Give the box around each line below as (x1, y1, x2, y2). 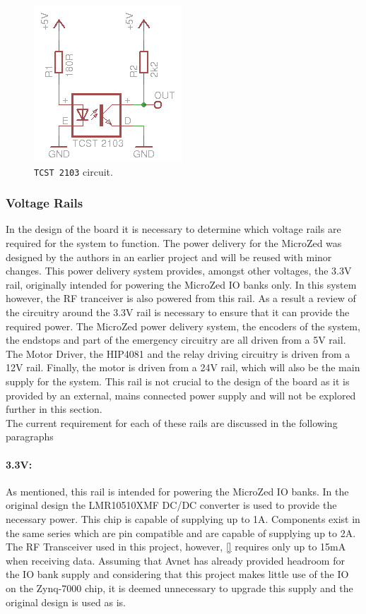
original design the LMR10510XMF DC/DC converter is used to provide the (6, 498, 337, 512)
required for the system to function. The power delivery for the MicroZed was (6, 236, 342, 251)
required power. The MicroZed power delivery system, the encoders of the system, (6, 318, 360, 333)
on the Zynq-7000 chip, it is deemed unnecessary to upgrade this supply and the (6, 580, 353, 595)
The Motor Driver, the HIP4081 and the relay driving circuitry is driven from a (6, 346, 350, 361)
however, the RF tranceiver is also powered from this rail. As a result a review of (6, 291, 356, 306)
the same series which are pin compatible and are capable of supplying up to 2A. (6, 525, 356, 540)
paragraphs (6, 429, 54, 444)
